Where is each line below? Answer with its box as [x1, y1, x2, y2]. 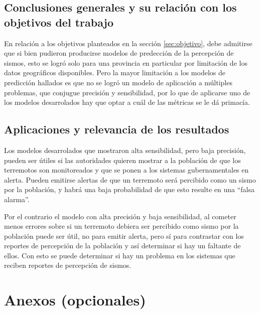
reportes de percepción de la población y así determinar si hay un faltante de [4, 240, 241, 251]
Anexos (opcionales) [4, 289, 146, 310]
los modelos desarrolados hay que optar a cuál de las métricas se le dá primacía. [4, 97, 250, 107]
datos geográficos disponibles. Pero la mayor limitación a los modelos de [4, 67, 225, 78]
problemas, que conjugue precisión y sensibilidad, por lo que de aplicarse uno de [4, 87, 250, 97]
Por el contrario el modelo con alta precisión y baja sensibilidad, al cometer [4, 211, 236, 221]
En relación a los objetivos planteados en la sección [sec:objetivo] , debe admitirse [4, 38, 252, 48]
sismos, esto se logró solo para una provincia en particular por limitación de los [4, 57, 247, 68]
